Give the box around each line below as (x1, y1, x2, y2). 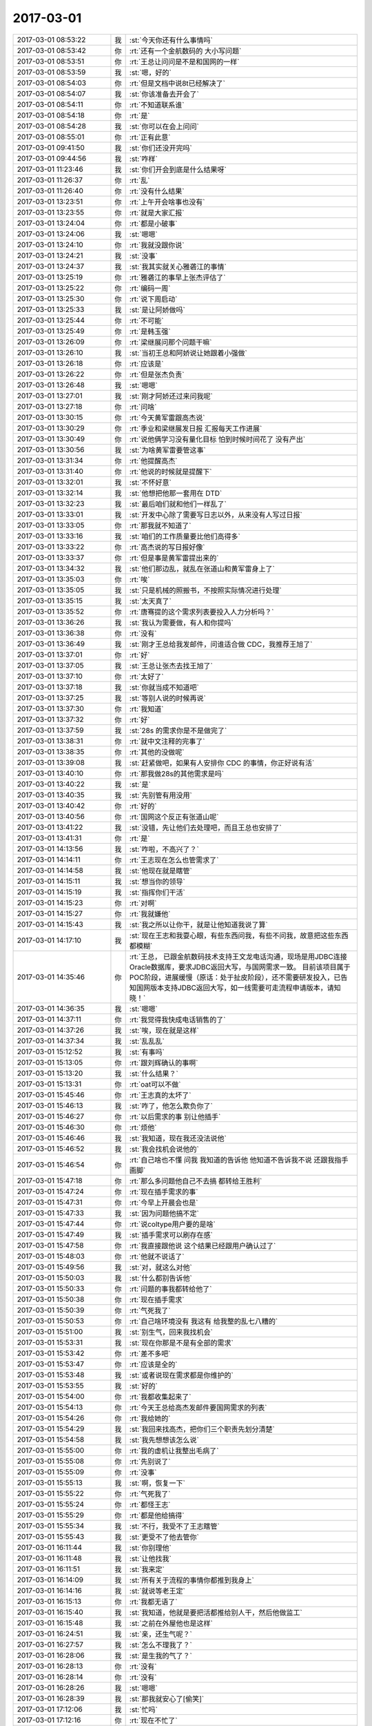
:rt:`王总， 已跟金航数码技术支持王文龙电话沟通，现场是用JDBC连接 (129, 951, 347, 961)
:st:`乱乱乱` (129, 1036, 165, 1046)
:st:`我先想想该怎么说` (129, 1435, 199, 1444)
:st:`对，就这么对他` (129, 1262, 192, 1272)
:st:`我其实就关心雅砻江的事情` (129, 262, 227, 271)
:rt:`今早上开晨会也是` (129, 1198, 198, 1208)
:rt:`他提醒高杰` (129, 456, 178, 465)
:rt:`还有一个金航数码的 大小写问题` (129, 46, 242, 55)
